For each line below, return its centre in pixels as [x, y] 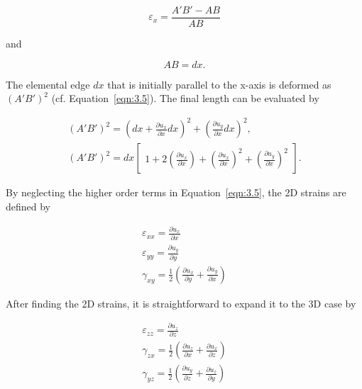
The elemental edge [48, 84]
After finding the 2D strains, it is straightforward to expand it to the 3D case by [181, 303]
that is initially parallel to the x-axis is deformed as [219, 84]
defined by [28, 206]
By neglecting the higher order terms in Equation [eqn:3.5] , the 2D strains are [176, 192]
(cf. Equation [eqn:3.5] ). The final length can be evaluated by [185, 98]
